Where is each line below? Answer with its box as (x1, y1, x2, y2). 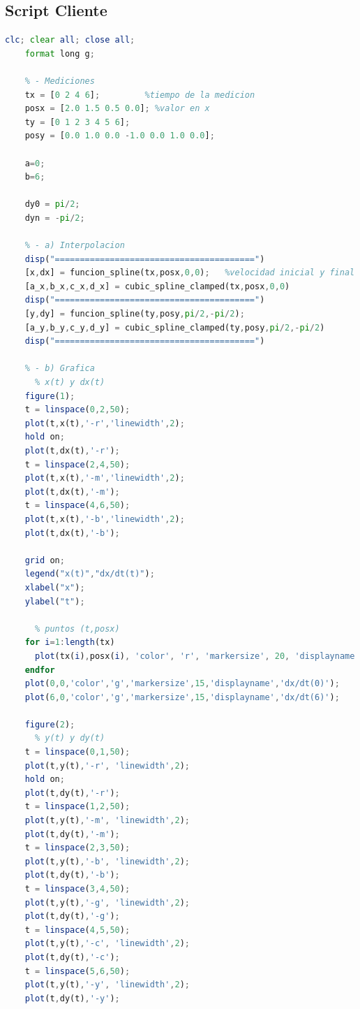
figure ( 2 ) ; (24, 719, 75, 729)
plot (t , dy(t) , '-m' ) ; (24, 829, 120, 839)
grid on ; (24, 555, 65, 565)
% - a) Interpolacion (24, 240, 125, 251)
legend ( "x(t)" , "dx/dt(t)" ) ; (24, 569, 155, 579)
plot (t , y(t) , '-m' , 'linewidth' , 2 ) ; (24, 815, 190, 826)
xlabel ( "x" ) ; (24, 582, 85, 593)
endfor (24, 665, 55, 675)
